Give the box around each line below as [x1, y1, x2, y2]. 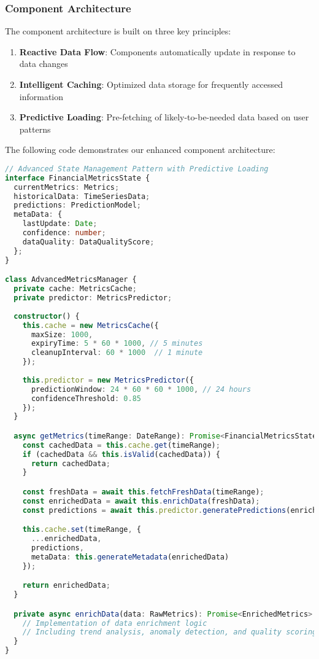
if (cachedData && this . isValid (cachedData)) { [22, 450, 220, 459]
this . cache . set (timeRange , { [22, 525, 141, 534]
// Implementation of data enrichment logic [22, 618, 207, 628]
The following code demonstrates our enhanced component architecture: [5, 143, 275, 156]
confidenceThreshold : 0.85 [31, 394, 141, 403]
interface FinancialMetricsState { [5, 173, 150, 182]
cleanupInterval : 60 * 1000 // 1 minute [31, 348, 203, 357]
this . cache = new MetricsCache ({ [22, 321, 159, 330]
